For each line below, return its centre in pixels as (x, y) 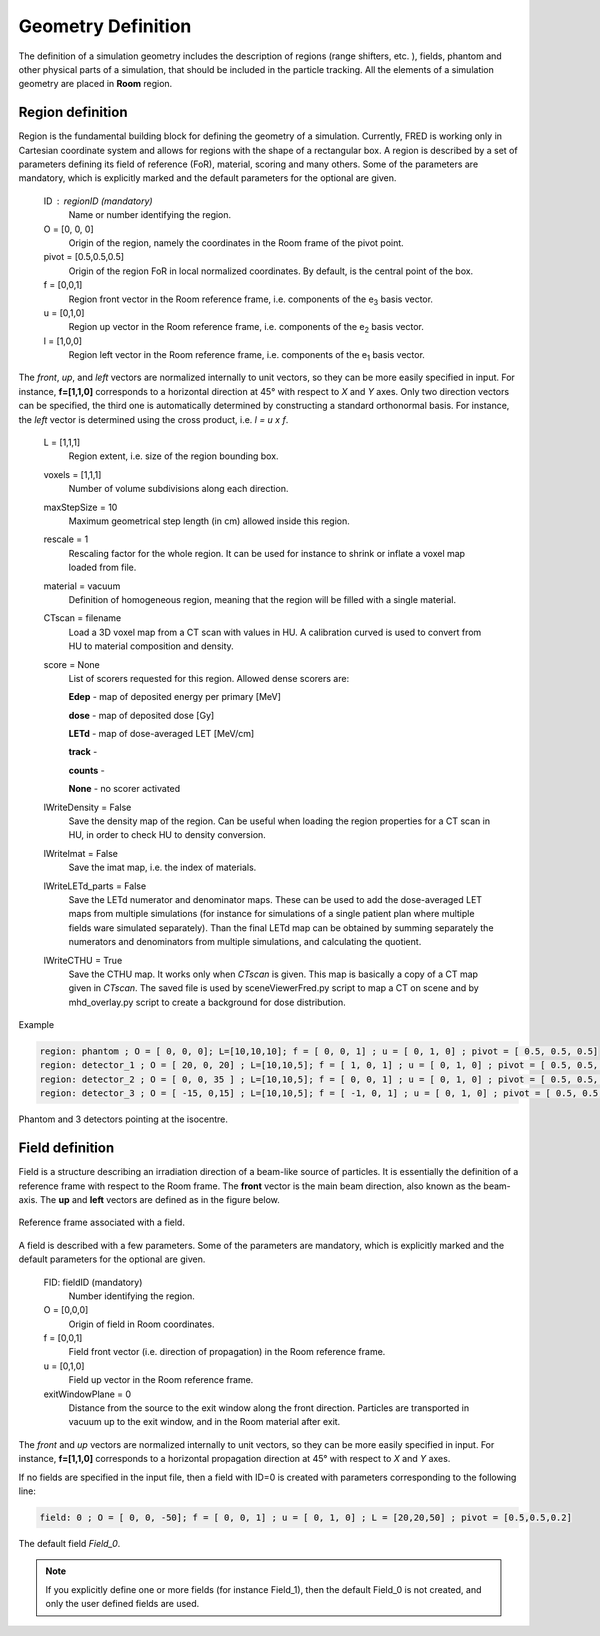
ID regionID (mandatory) (98, 201)
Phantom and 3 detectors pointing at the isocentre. (123, 1119)
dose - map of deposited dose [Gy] (141, 715)
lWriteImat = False (81, 853)
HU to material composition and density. (151, 646)
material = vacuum (82, 586)
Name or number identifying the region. (150, 215)
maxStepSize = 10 (80, 507)
